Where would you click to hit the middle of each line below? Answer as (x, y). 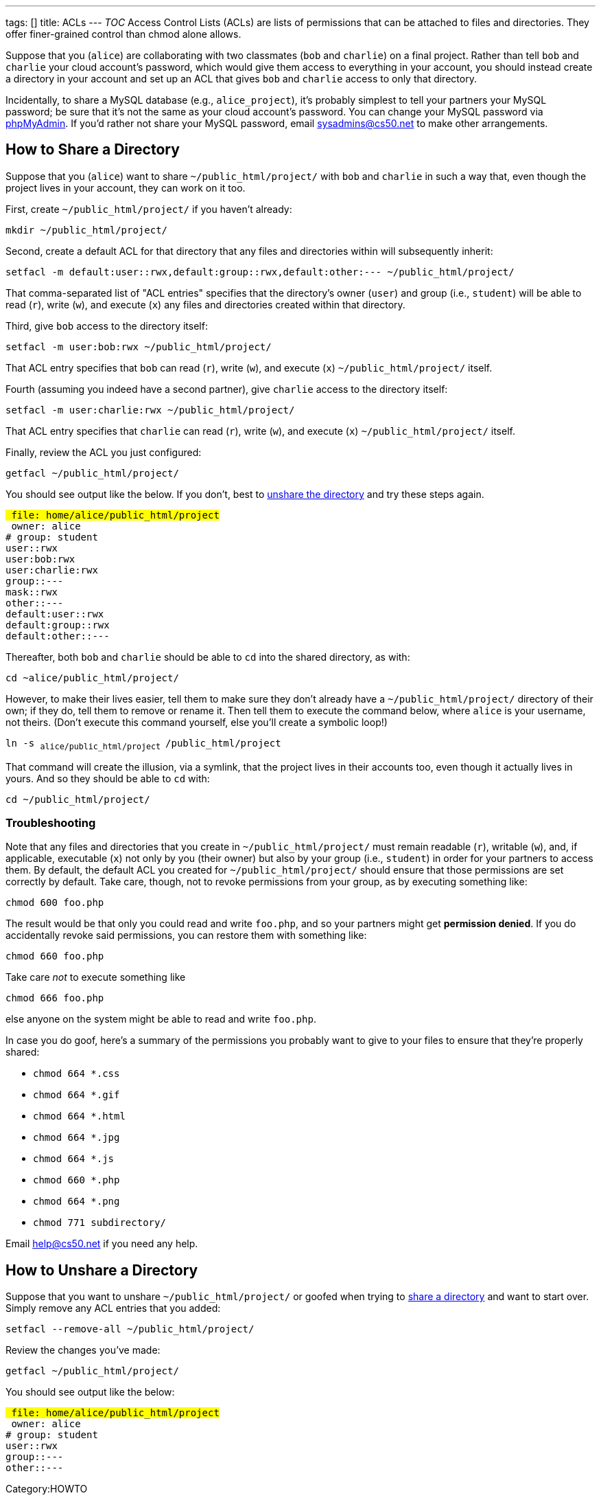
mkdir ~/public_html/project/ (87, 230)
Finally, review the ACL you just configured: (104, 452)
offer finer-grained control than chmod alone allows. (123, 34)
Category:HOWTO (47, 1489)
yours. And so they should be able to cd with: (108, 778)
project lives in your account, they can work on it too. (126, 187)
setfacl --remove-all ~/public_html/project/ (130, 1329)
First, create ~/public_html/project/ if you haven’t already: (149, 209)
